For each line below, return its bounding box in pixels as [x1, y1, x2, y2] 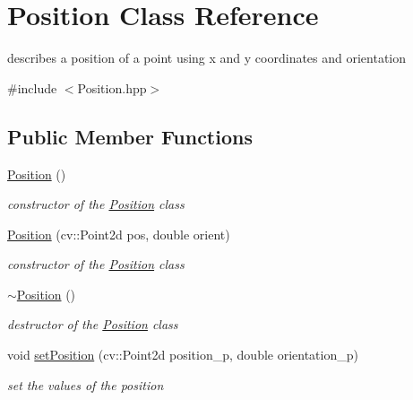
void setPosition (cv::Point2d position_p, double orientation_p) [7, 345, 358, 364]
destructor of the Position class [7, 315, 178, 334]
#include [7, 78, 57, 97]
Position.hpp [77, 78, 147, 97]
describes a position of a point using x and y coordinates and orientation [7, 48, 407, 67]
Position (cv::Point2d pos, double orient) [7, 224, 230, 243]
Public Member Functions [7, 122, 253, 150]
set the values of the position [7, 375, 164, 394]
